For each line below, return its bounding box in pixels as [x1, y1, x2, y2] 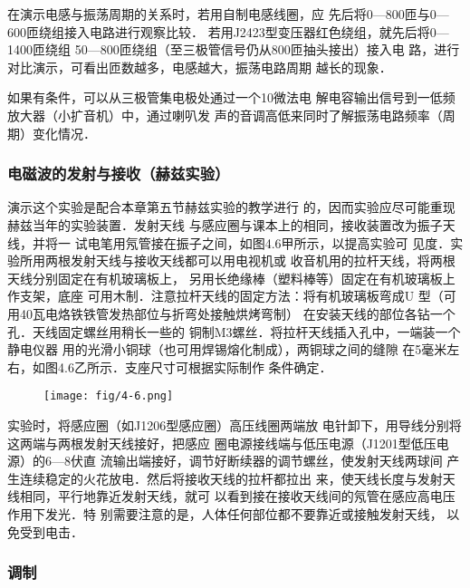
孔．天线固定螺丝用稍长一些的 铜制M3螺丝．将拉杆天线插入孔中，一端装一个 [7, 322, 461, 341]
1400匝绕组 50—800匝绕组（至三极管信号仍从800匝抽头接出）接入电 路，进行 [7, 40, 460, 59]
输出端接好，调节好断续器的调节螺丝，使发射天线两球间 [112, 451, 443, 470]
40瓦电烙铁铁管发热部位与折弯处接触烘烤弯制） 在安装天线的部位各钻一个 [19, 304, 456, 323]
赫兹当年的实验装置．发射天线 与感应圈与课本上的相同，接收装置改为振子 [7, 215, 443, 234]
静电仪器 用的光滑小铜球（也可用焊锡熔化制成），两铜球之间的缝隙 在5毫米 [7, 340, 447, 359]
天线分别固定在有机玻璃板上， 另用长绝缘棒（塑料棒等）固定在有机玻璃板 [7, 268, 443, 287]
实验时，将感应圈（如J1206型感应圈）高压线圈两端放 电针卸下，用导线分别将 [7, 415, 462, 434]
